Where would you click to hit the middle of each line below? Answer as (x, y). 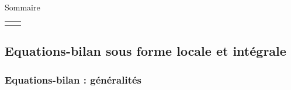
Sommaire (22, 7)
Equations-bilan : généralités (73, 79)
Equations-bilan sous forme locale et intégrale (145, 51)
